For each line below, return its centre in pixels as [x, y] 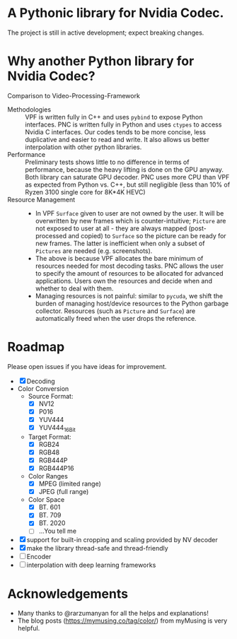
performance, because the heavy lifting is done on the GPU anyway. [125, 169]
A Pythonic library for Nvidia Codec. [116, 13]
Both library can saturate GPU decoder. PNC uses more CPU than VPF [127, 177]
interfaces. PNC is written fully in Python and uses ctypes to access [123, 124]
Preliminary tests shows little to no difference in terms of [107, 162]
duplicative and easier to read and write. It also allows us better [117, 139]
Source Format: [51, 396]
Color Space [46, 500]
